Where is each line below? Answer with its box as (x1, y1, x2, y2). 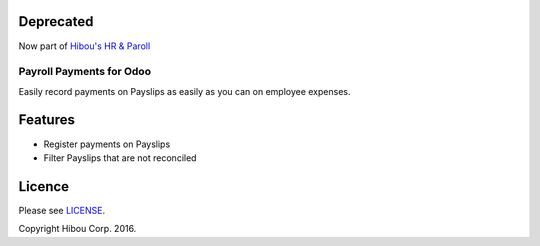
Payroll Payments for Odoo (18, 65, 152, 79)
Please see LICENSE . (18, 204, 105, 216)
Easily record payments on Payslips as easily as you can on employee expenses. (18, 85, 351, 97)
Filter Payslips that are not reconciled (43, 151, 197, 164)
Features (18, 111, 75, 129)
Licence (18, 178, 70, 195)
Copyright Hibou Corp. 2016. (18, 223, 137, 235)
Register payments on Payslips (43, 138, 171, 150)
